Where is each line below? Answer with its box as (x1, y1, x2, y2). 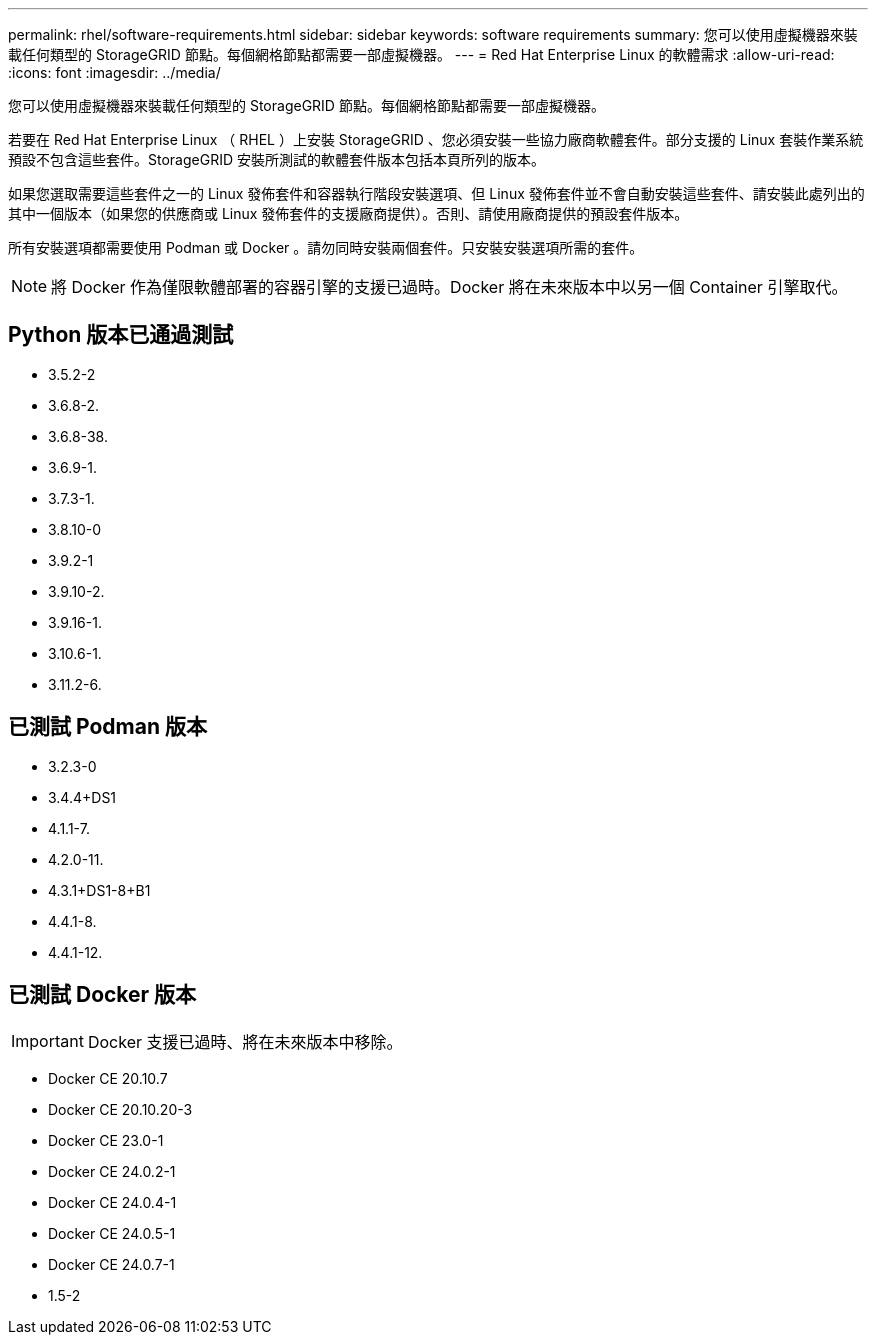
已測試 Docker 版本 (8, 982, 197, 1008)
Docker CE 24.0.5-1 (48, 1224, 176, 1242)
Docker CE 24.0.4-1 (48, 1193, 177, 1211)
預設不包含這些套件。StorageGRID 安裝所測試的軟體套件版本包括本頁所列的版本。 (8, 151, 545, 168)
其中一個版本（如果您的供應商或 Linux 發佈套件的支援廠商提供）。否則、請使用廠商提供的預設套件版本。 (8, 205, 689, 222)
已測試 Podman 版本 (8, 714, 207, 740)
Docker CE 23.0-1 (48, 1131, 164, 1149)
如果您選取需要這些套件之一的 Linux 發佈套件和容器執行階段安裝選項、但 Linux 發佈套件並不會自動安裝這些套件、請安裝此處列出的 (8, 185, 865, 202)
